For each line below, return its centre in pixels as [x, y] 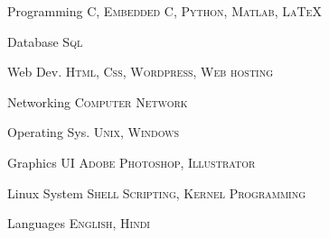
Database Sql [45, 41]
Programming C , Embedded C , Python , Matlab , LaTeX [164, 11]
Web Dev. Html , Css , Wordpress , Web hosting [141, 72]
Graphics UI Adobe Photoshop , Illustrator [132, 162]
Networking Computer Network [98, 101]
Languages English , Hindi [79, 223]
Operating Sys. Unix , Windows [93, 132]
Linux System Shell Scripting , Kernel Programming [157, 192]
